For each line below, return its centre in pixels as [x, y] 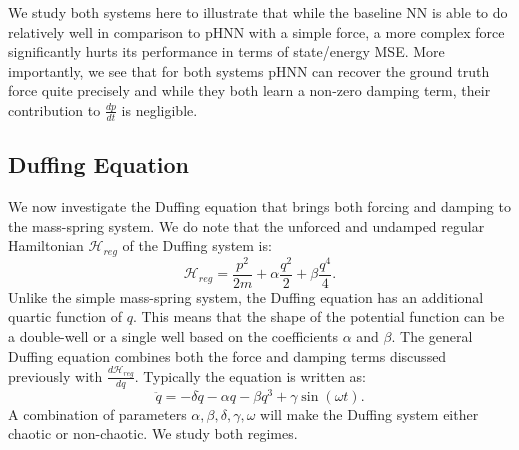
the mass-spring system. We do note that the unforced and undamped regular [246, 225]
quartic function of [65, 316]
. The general [432, 335]
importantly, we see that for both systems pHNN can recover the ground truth [249, 70]
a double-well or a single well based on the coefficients [173, 335]
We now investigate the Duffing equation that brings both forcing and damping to [259, 206]
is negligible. [159, 109]
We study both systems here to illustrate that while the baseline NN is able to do [258, 12]
